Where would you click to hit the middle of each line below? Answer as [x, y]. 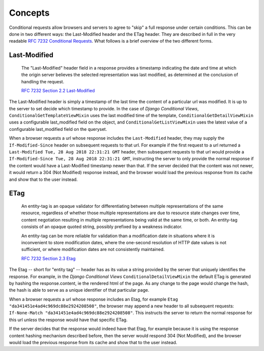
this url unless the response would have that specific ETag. [68, 320]
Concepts [29, 13]
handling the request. [43, 81]
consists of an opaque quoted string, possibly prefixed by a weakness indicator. [102, 227]
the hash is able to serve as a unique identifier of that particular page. [79, 290]
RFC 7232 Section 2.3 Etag [48, 258]
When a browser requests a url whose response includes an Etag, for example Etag [94, 299]
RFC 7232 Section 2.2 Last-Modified [58, 90]
